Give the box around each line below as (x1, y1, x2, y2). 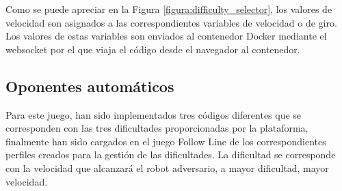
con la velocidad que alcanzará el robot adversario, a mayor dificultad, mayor (5, 160, 329, 175)
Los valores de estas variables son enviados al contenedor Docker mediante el (5, 29, 327, 43)
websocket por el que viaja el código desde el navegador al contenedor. (5, 42, 300, 56)
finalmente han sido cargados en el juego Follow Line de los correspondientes (5, 134, 326, 148)
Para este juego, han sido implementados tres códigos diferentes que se (5, 107, 302, 121)
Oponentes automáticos (5, 75, 174, 96)
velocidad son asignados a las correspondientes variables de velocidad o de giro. (5, 15, 337, 29)
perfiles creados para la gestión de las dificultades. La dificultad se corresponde (5, 147, 336, 162)
